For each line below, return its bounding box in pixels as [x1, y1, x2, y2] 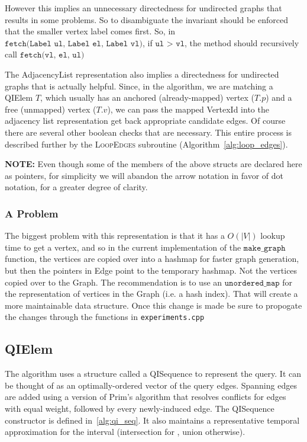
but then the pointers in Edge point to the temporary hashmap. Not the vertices [5, 264, 298, 276]
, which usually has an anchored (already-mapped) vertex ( [40, 91, 255, 104]
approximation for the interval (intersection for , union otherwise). [5, 425, 245, 438]
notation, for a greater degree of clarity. [5, 181, 148, 193]
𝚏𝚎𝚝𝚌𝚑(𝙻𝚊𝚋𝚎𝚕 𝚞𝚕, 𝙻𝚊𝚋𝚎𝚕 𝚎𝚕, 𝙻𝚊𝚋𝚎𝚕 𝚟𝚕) [5, 39, 143, 48]
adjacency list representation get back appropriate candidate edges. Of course [5, 114, 286, 127]
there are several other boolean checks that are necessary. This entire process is [5, 126, 292, 138]
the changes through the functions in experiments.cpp [5, 310, 205, 323]
